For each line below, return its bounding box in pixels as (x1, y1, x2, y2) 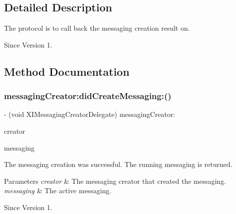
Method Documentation (4, 63, 130, 79)
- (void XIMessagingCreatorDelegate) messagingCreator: (4, 109, 176, 119)
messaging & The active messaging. (4, 185, 112, 196)
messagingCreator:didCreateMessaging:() (4, 90, 172, 102)
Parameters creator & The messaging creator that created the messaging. (4, 175, 226, 186)
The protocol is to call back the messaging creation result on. (4, 23, 190, 33)
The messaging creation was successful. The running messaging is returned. (4, 159, 233, 169)
